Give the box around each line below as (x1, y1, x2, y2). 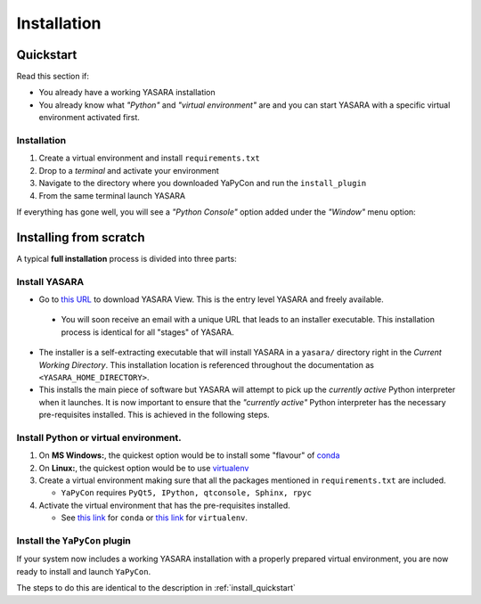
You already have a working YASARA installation (38, 87, 216, 98)
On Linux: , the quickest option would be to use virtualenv (38, 462, 249, 473)
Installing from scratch (16, 230, 146, 245)
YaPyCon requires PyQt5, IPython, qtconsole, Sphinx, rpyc (61, 487, 312, 498)
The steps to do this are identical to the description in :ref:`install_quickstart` (16, 583, 296, 593)
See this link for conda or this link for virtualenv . (61, 512, 249, 523)
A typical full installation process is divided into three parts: (16, 253, 237, 264)
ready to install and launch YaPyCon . (16, 566, 151, 576)
